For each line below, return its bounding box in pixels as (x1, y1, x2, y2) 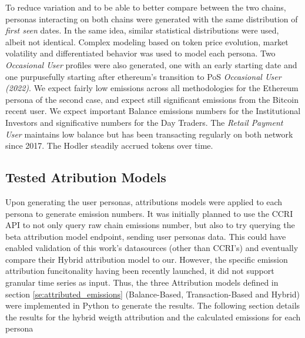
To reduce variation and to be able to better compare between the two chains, (5, 1, 286, 13)
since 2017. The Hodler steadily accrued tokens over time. (5, 139, 213, 152)
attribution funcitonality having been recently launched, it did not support (5, 265, 274, 277)
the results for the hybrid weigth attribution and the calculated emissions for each (5, 310, 301, 323)
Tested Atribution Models (5, 168, 166, 186)
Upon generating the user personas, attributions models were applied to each (5, 195, 283, 208)
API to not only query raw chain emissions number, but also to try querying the (5, 219, 295, 231)
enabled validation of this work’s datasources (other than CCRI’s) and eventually (5, 242, 299, 254)
